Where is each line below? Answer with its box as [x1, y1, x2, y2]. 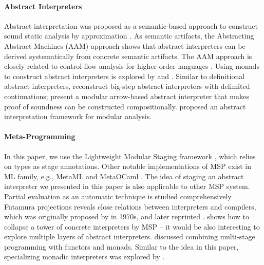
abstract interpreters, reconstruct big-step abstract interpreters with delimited [4, 81, 250, 91]
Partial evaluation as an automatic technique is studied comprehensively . [4, 191, 236, 201]
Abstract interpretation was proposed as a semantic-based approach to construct [4, 20, 258, 31]
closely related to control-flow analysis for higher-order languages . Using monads [4, 61, 259, 71]
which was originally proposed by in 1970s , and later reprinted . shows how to [4, 211, 250, 222]
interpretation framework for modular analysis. [4, 111, 152, 122]
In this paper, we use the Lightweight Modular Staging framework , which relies [4, 150, 256, 161]
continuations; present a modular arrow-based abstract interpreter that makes [4, 90, 249, 101]
